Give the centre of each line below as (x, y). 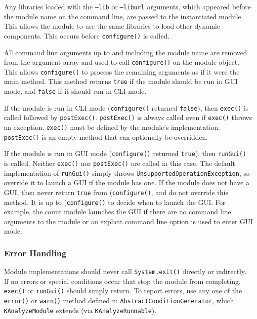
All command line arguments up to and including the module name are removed (126, 52)
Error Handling (35, 253)
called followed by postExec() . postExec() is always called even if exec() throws (128, 117)
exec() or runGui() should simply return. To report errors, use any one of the (123, 291)
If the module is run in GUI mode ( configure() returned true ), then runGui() (125, 153)
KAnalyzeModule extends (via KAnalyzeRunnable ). (80, 310)
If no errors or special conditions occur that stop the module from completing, (122, 281)
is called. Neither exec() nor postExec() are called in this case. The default (120, 163)
